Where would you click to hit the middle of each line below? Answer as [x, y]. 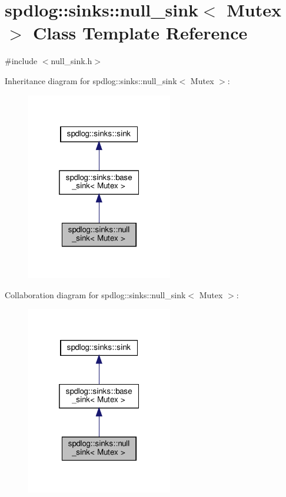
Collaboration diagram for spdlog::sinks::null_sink [95, 294]
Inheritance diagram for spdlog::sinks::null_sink [91, 80]
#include [21, 61]
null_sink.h [71, 61]
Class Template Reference [140, 33]
